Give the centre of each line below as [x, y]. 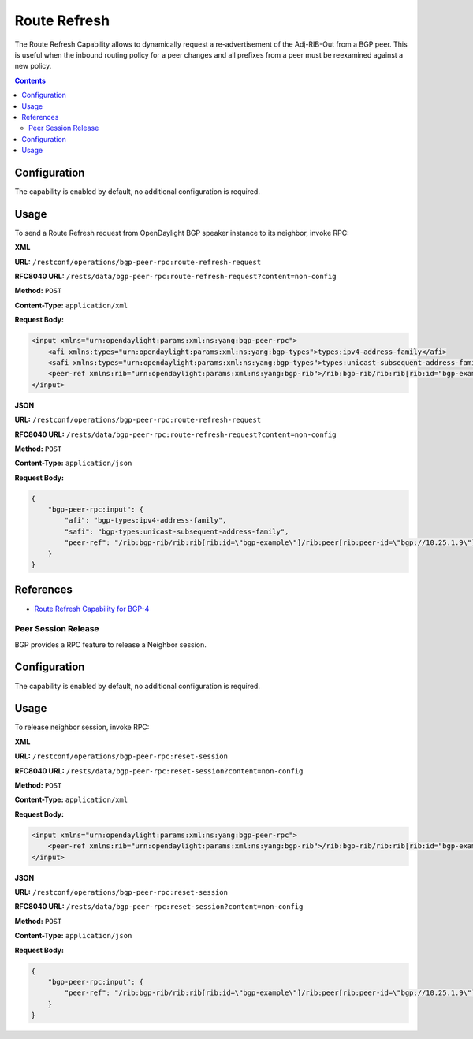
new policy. [33, 66]
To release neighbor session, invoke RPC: [82, 727]
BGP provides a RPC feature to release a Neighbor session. [110, 644]
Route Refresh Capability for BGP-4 [92, 609]
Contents [30, 80]
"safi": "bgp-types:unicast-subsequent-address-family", [177, 531]
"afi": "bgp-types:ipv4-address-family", [145, 521]
